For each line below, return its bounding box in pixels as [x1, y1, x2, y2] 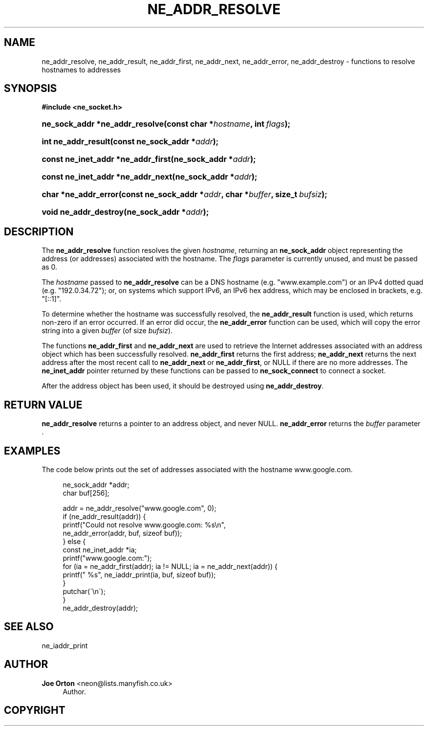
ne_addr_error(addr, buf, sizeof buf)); [63, 528, 182, 537]
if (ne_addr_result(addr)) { [63, 512, 146, 521]
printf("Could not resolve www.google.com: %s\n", [63, 520, 226, 529]
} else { [63, 537, 86, 546]
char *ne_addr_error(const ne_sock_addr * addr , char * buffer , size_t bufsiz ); [42, 189, 327, 200]
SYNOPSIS [4, 82, 57, 95]
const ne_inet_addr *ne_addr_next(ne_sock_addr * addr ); [42, 172, 257, 182]
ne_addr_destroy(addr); [63, 603, 138, 612]
